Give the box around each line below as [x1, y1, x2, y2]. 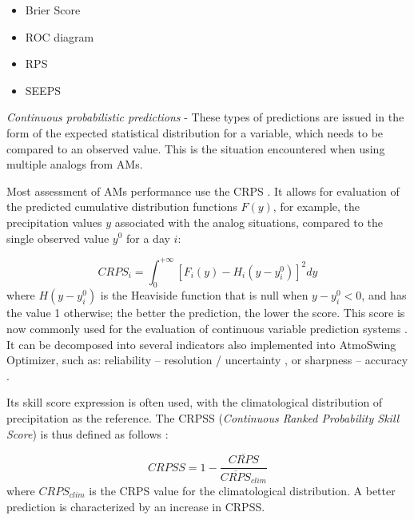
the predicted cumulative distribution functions [6, 198, 237, 215]
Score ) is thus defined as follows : [6, 425, 169, 442]
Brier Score [25, 2, 81, 18]
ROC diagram [25, 28, 94, 45]
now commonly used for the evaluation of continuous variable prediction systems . [6, 320, 408, 337]
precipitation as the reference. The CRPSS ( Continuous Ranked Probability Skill [6, 409, 400, 426]
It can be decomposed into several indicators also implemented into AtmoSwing [6, 335, 396, 352]
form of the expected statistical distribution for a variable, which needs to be [6, 124, 384, 141]
